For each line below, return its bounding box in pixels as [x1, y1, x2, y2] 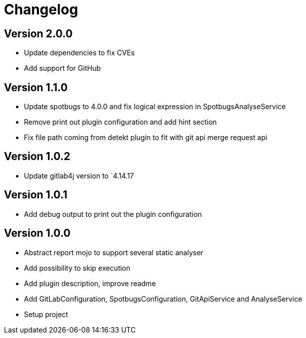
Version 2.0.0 [4, 27, 73, 40]
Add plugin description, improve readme [24, 279, 156, 288]
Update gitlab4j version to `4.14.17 [24, 171, 134, 180]
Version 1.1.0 [4, 81, 68, 94]
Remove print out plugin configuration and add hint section [24, 118, 217, 127]
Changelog [4, 1, 78, 18]
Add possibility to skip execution [24, 263, 131, 272]
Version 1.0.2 [4, 150, 71, 163]
